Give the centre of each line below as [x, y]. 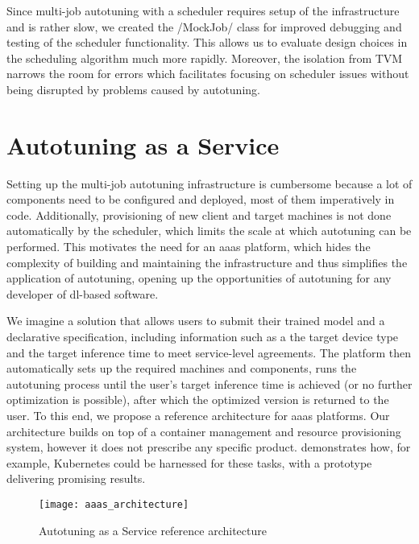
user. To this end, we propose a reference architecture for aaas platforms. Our [198, 415]
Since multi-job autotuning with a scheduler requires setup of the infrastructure [203, 10]
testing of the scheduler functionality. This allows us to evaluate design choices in [207, 42]
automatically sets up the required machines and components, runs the [182, 368]
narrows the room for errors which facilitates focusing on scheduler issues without [208, 74]
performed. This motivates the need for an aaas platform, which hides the [189, 247]
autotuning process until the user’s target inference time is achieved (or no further [209, 383]
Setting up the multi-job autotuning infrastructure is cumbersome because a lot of [209, 183]
